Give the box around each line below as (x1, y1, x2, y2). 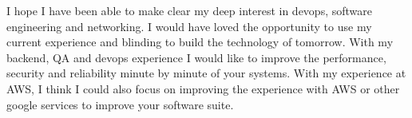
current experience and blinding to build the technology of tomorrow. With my (6, 33, 394, 50)
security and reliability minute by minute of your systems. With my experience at (6, 65, 406, 81)
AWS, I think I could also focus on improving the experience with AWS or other (6, 80, 400, 96)
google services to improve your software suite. (6, 96, 234, 112)
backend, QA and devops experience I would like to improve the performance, (6, 49, 386, 65)
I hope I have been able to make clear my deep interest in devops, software (6, 2, 372, 18)
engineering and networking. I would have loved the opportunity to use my (6, 18, 372, 34)
